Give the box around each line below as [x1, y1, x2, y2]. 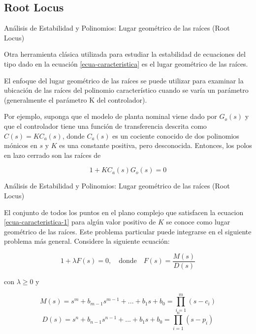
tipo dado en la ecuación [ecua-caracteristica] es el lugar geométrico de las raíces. [4, 58, 248, 69]
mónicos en [4, 140, 37, 150]
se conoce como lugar [166, 217, 230, 227]
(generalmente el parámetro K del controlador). [4, 94, 147, 105]
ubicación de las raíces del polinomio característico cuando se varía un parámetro [4, 85, 249, 95]
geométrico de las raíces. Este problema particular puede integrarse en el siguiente [4, 226, 252, 236]
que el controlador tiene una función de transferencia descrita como [4, 120, 207, 131]
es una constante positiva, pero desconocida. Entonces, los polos [59, 140, 252, 150]
